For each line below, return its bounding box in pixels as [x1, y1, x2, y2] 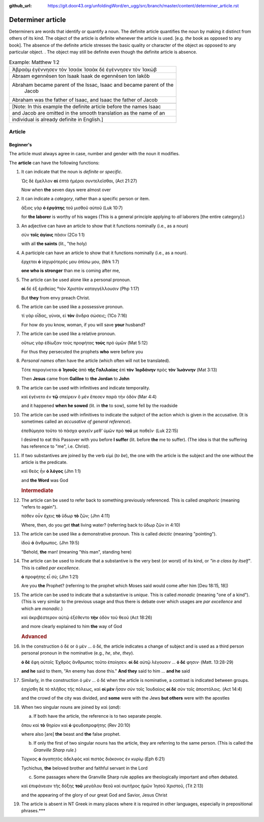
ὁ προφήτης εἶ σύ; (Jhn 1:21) [21, 574, 79, 580]
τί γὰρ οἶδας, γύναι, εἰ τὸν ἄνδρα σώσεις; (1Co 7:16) [21, 313, 127, 318]
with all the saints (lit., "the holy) [21, 241, 88, 247]
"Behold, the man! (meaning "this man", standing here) [21, 549, 132, 555]
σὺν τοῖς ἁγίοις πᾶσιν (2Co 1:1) [21, 232, 85, 238]
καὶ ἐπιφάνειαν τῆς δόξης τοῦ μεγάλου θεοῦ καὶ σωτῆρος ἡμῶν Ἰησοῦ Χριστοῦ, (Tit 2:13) [21, 783, 204, 789]
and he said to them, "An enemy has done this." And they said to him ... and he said [21, 668, 190, 674]
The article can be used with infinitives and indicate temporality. [21, 385, 150, 390]
